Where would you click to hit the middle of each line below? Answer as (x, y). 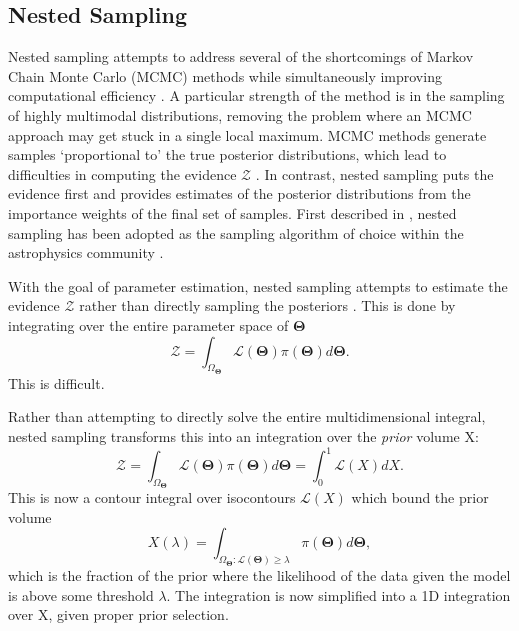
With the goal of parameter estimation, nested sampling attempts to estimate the (258, 285)
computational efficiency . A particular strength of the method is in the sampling (256, 95)
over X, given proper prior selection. (118, 614)
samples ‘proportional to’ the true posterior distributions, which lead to (227, 154)
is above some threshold (81, 594)
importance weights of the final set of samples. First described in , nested (232, 212)
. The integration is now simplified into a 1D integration (338, 594)
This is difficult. (56, 382)
